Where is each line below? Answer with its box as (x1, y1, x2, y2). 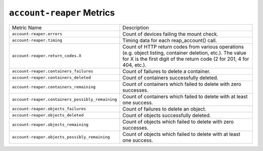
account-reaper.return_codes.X (12, 53, 81, 58)
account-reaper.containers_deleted (12, 75, 91, 80)
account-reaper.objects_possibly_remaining (12, 134, 110, 140)
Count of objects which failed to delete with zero (122, 118, 234, 125)
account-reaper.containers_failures (12, 68, 94, 74)
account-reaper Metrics (9, 7, 115, 18)
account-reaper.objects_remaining (12, 122, 89, 127)
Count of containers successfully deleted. (122, 74, 219, 81)
